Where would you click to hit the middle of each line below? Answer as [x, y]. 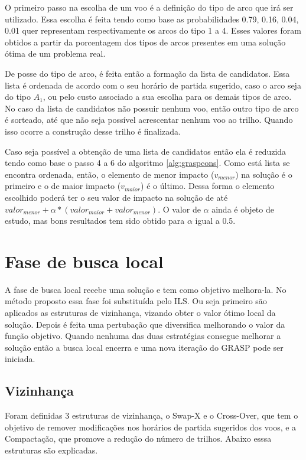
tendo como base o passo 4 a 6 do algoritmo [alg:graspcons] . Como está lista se [147, 163]
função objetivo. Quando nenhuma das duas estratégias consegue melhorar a [143, 336]
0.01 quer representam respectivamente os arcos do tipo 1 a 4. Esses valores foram [153, 30]
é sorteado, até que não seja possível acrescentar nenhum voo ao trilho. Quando [149, 120]
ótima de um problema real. [55, 53]
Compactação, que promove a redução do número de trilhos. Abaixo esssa [138, 438]
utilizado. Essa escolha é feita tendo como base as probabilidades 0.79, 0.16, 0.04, [152, 19]
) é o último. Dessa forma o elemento [208, 186]
